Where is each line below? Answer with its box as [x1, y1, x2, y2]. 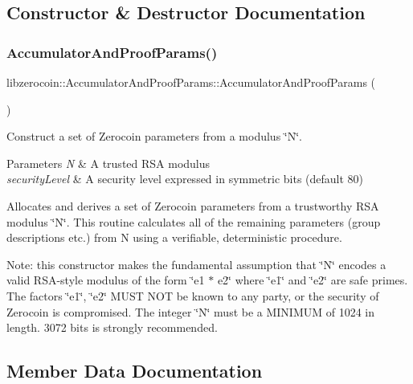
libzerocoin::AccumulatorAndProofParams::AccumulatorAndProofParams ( [6, 74, 376, 90]
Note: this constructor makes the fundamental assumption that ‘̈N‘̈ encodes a [6, 255, 386, 272]
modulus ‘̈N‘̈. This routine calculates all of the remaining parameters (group [6, 213, 381, 230]
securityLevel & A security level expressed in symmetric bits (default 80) [6, 170, 364, 187]
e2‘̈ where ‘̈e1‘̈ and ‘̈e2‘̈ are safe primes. [217, 272, 408, 288]
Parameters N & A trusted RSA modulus [6, 154, 211, 171]
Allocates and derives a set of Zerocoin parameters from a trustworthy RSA [6, 197, 379, 214]
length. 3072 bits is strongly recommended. [6, 319, 218, 336]
